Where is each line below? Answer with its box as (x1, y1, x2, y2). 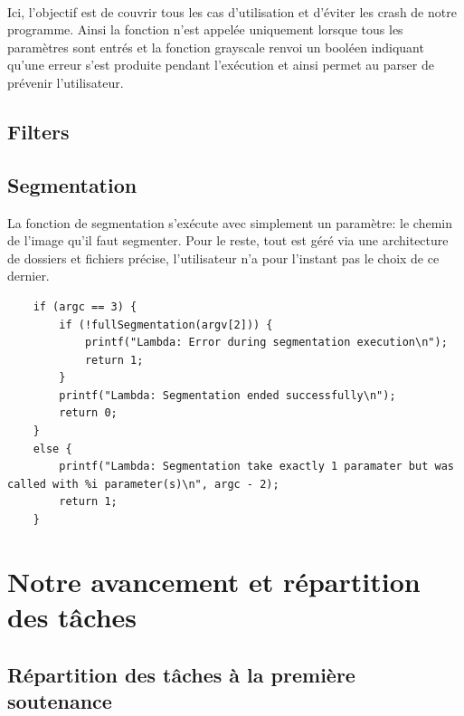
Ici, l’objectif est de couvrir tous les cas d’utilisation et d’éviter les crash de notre (7, 2, 457, 21)
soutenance (7, 686, 112, 714)
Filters (7, 117, 70, 145)
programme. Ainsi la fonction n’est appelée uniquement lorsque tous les (7, 20, 403, 39)
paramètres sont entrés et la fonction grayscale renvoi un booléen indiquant (7, 37, 424, 56)
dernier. (7, 266, 50, 285)
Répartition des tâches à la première (7, 660, 355, 688)
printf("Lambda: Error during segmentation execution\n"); (84, 336, 448, 349)
